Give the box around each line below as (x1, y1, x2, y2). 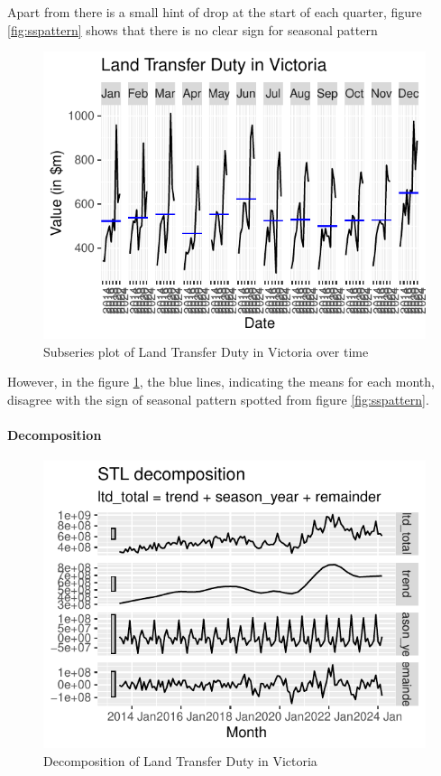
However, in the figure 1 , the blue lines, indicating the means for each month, (7, 372, 435, 391)
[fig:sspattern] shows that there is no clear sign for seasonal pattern (7, 20, 378, 39)
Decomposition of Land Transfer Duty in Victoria (43, 751, 317, 770)
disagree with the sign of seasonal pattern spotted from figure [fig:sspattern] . (7, 389, 429, 408)
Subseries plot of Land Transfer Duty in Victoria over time (43, 341, 369, 360)
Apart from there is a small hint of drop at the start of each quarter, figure (7, 3, 422, 21)
